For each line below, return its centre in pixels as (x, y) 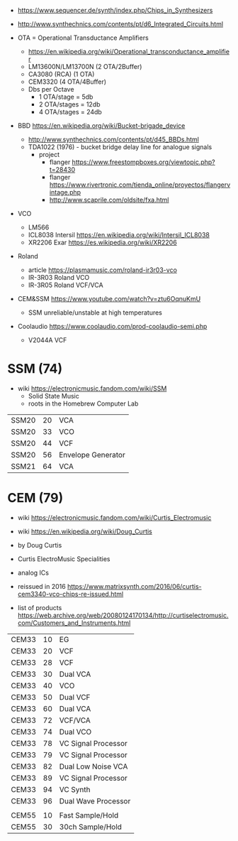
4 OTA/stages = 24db (70, 112)
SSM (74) (35, 369)
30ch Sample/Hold (91, 827)
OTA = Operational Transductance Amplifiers (83, 38)
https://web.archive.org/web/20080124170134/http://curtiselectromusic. (123, 615)
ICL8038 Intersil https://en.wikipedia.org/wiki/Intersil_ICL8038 (119, 235)
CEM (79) (35, 498)
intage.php (65, 192)
